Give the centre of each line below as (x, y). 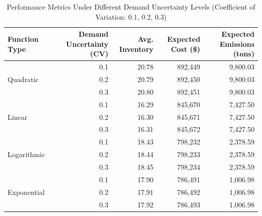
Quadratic (23, 79)
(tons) (244, 54)
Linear (18, 117)
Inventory (136, 49)
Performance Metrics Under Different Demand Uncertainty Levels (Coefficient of (131, 7)
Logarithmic (26, 154)
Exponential (26, 192)
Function (23, 39)
